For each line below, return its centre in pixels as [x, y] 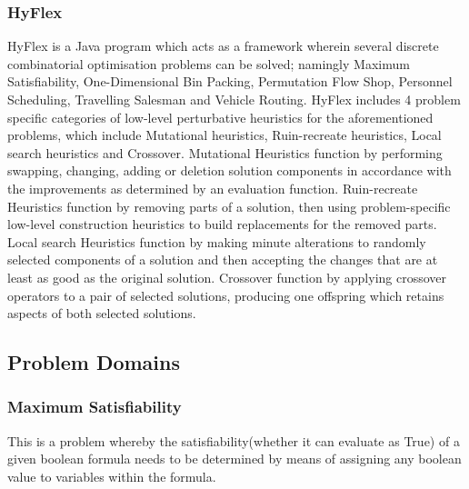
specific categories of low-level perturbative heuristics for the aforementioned [220, 117]
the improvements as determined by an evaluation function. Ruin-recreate [213, 188]
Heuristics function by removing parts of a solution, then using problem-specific [229, 206]
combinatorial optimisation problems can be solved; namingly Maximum [209, 63]
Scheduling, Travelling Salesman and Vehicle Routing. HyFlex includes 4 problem [234, 99]
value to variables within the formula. [112, 476]
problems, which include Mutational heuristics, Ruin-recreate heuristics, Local [225, 135]
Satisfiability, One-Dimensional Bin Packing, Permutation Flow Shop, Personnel [230, 81]
